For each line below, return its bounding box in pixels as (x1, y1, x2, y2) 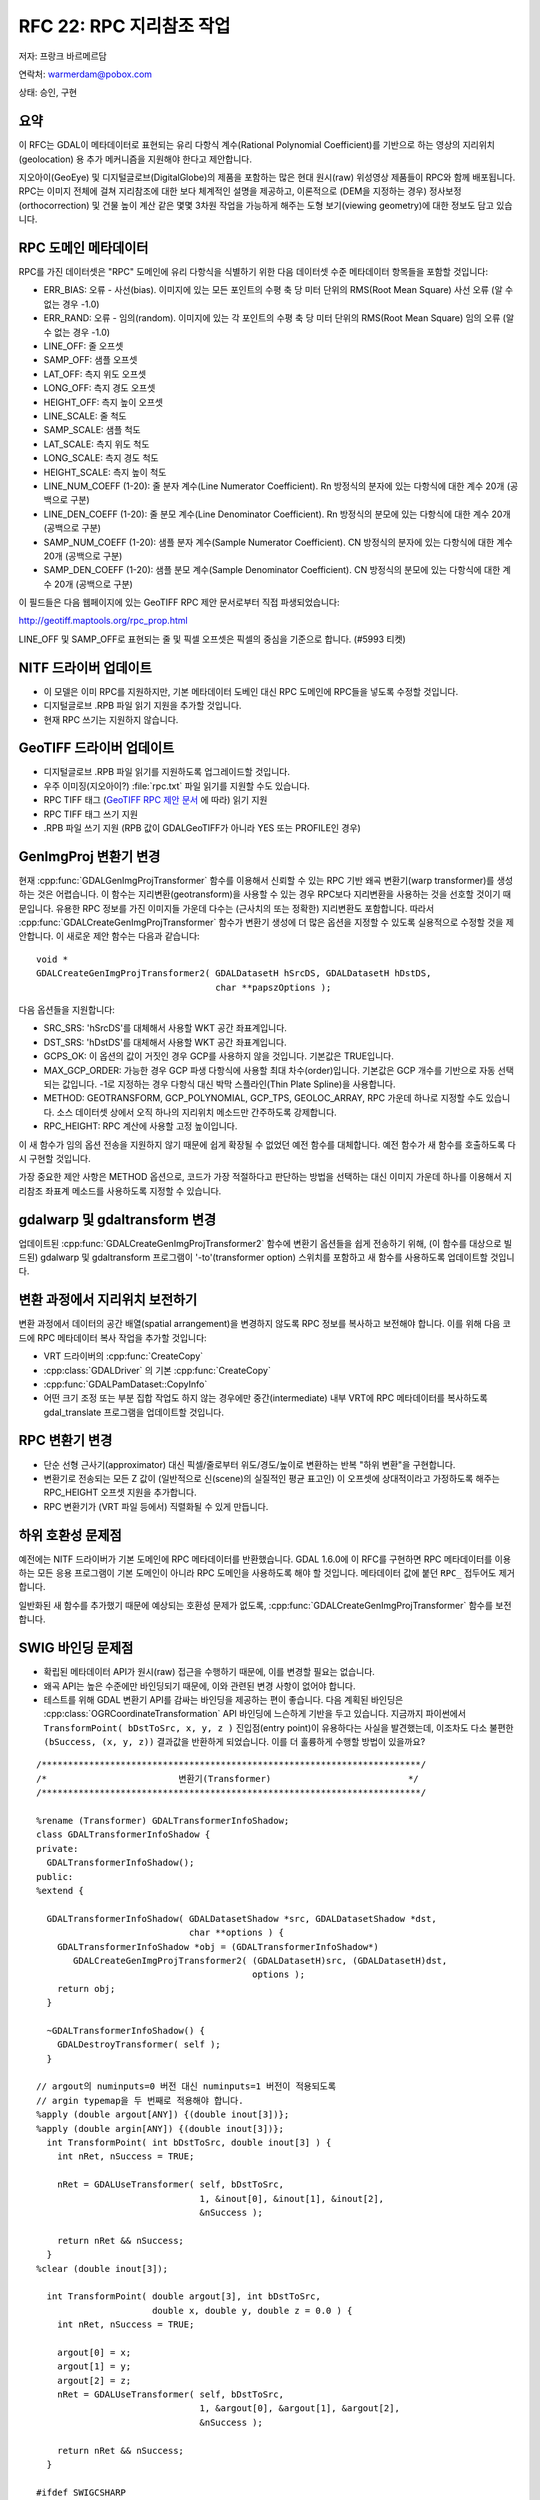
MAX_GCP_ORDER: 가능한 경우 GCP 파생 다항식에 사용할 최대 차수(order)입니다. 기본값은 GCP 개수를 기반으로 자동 (43, 1064, 496, 1076)
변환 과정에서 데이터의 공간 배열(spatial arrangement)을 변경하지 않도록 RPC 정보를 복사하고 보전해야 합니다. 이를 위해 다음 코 (18, 1318, 512, 1330)
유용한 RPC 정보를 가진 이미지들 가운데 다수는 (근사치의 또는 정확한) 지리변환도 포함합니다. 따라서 (55, 902, 435, 914)
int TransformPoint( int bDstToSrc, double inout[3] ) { (46, 2137, 332, 2149)
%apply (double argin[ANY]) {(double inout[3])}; (36, 2123, 285, 2134)
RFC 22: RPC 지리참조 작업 (18, 15, 231, 37)
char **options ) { (188, 1927, 285, 1939)
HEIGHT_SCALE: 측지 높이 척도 (43, 466, 167, 478)
